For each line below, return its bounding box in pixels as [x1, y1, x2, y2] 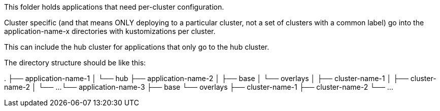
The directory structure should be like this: [4, 58, 146, 67]
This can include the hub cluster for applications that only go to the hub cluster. [4, 43, 269, 51]
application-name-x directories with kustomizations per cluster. [4, 27, 216, 35]
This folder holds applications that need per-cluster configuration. [4, 3, 224, 11]
